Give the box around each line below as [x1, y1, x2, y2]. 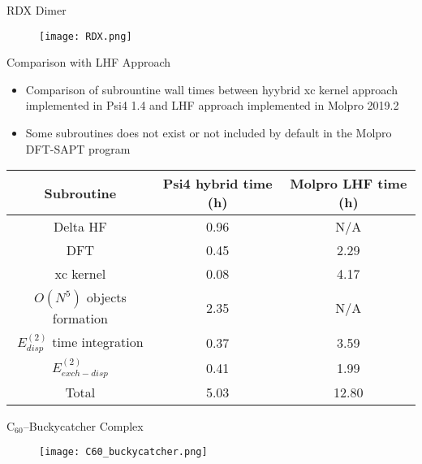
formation [52, 309, 108, 328]
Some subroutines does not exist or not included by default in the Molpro [25, 124, 392, 141]
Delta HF [53, 217, 107, 236]
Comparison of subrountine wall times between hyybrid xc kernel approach [25, 80, 398, 98]
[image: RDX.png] [39, 30, 132, 42]
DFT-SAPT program [25, 140, 131, 157]
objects [86, 288, 127, 307]
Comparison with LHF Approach [6, 54, 171, 71]
